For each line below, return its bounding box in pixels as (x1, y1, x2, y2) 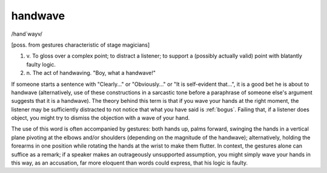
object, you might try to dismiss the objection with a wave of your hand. (11, 114, 190, 122)
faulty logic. (26, 60, 56, 68)
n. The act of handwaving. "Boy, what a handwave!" (26, 70, 156, 77)
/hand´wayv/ (11, 30, 42, 38)
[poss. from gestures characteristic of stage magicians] (11, 41, 150, 48)
